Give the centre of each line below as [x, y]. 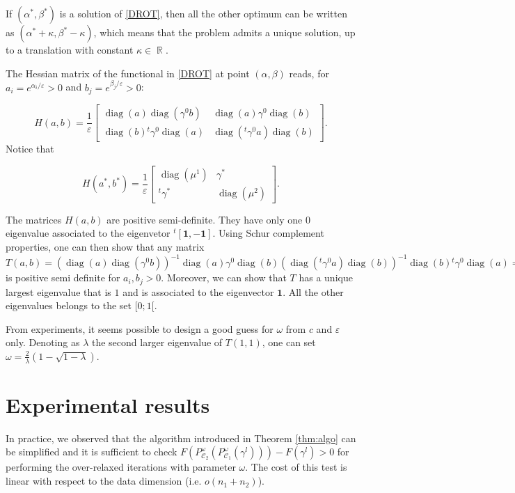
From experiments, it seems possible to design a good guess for [140, 328]
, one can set [289, 342]
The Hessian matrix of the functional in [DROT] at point [128, 73]
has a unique [326, 277]
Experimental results [108, 404]
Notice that [30, 149]
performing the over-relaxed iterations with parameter [121, 467]
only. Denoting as [43, 342]
